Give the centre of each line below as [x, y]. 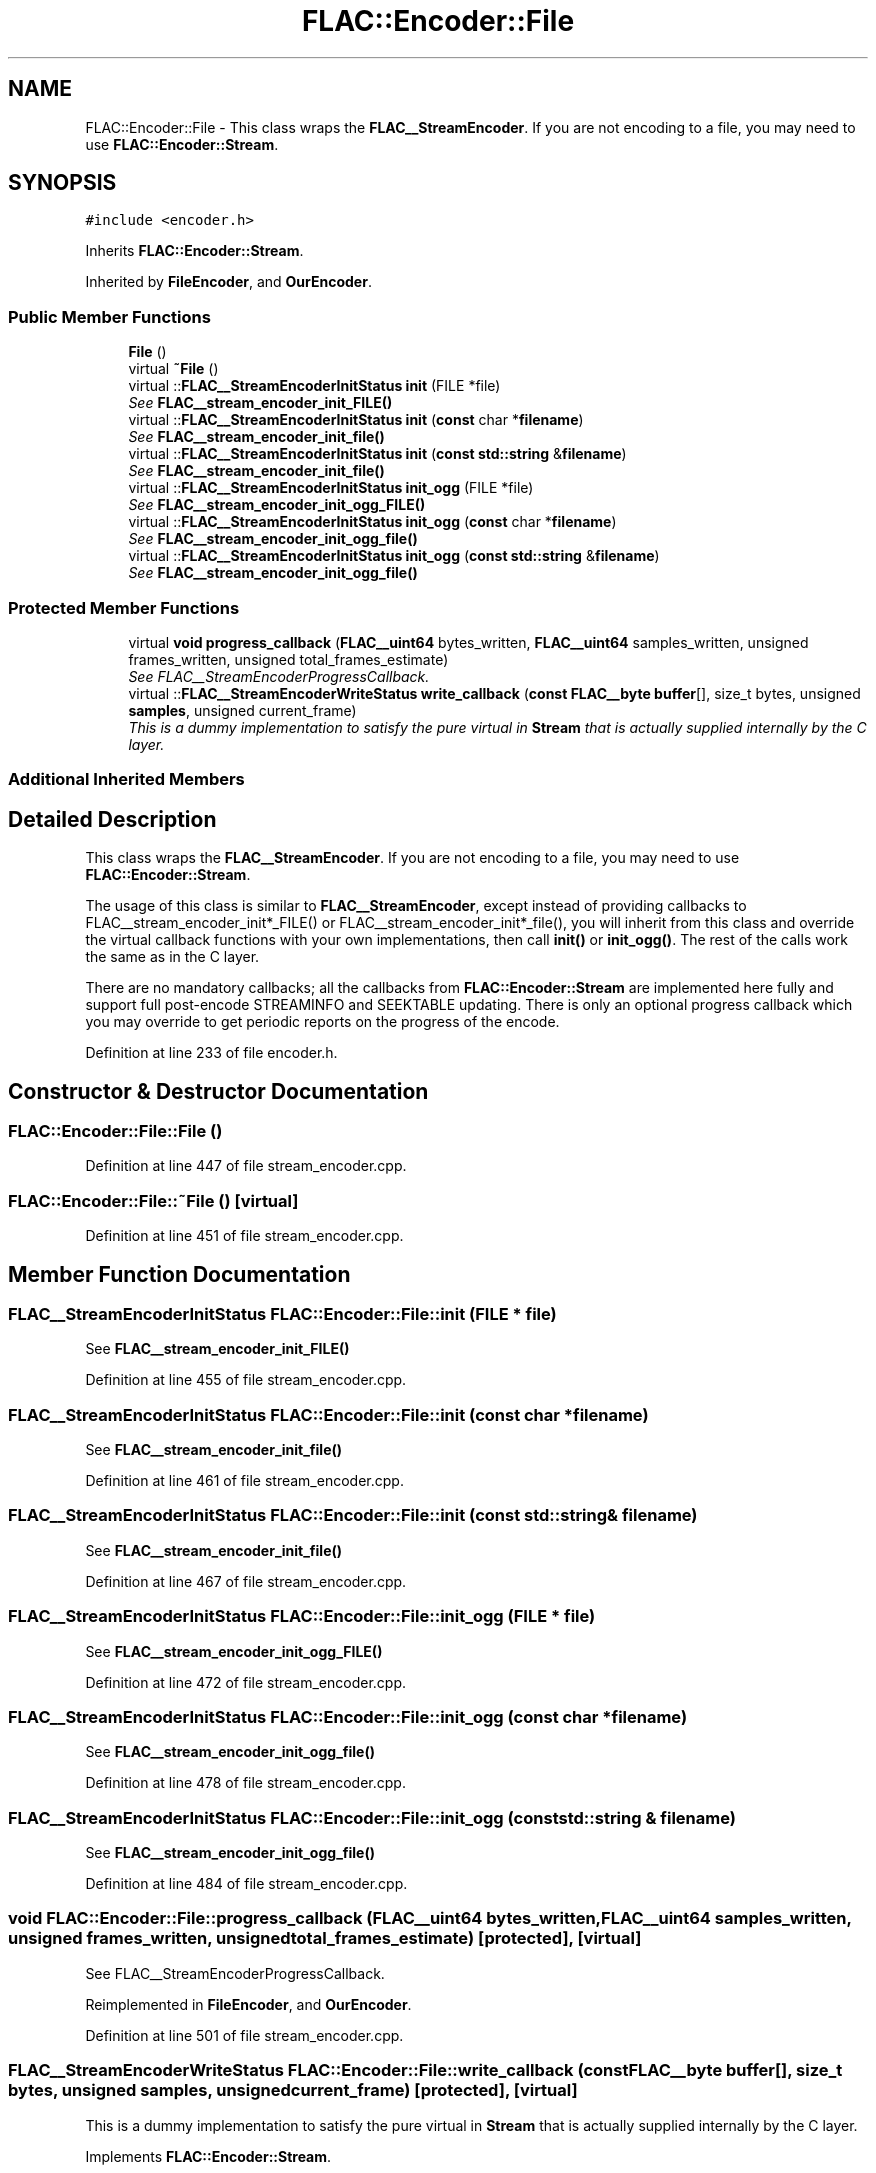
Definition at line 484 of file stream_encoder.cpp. [246, 1884]
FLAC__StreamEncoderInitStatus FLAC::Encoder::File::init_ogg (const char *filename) [348, 1716]
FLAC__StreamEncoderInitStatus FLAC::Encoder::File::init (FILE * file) [282, 1313]
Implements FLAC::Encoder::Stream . [208, 2156]
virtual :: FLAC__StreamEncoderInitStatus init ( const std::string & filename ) [377, 454]
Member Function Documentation [179, 1274]
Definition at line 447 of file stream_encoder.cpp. [246, 1166]
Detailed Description [112, 819]
